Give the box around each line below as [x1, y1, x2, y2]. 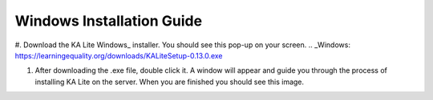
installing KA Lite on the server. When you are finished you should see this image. [34, 77, 305, 86]
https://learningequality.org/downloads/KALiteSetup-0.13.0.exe [14, 50, 224, 60]
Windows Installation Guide [14, 12, 203, 30]
